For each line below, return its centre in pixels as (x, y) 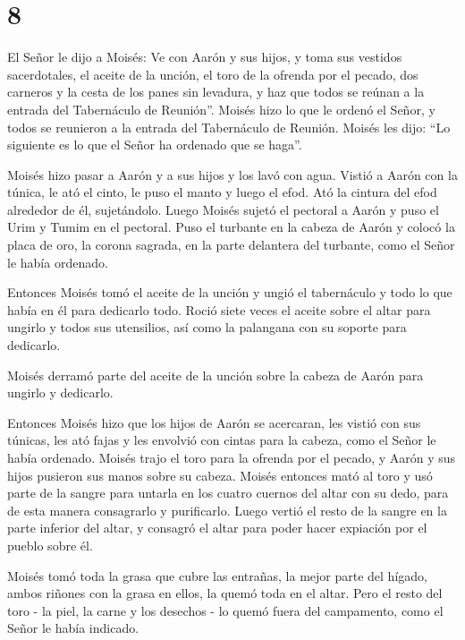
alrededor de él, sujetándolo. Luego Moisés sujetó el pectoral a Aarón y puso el (223, 209)
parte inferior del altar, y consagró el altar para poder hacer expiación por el (217, 528)
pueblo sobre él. (50, 545)
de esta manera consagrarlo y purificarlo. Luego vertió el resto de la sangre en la (227, 510)
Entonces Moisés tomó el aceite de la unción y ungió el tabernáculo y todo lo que (230, 292)
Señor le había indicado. (73, 628)
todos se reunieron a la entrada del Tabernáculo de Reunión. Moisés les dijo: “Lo (229, 127)
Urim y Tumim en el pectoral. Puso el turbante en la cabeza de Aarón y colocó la (231, 227)
